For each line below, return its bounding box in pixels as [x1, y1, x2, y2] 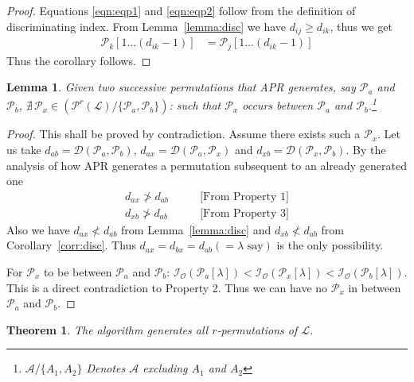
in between [348, 279, 401, 295]
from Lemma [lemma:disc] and [121, 221, 271, 237]
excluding [143, 360, 188, 376]
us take [6, 141, 41, 157]
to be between [43, 264, 112, 280]
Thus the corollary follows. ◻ [6, 52, 151, 68]
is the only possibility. [276, 237, 384, 253]
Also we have [6, 221, 70, 237]
